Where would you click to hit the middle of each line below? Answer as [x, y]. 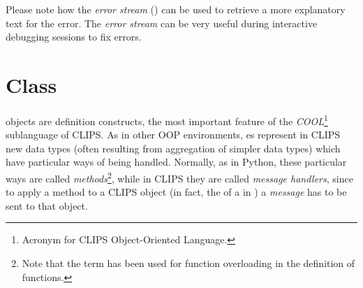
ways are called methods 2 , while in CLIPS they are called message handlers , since [179, 177]
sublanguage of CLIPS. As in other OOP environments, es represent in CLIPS [173, 135]
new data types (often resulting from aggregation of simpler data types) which [173, 148]
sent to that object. [47, 205]
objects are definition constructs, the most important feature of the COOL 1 [167, 120]
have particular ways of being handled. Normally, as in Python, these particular [176, 162]
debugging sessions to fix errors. [74, 37]
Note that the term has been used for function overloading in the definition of [188, 262]
